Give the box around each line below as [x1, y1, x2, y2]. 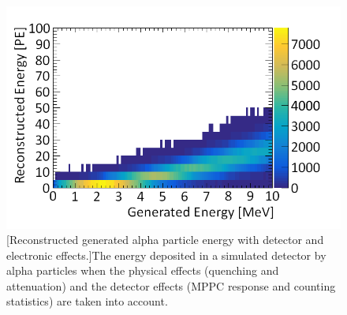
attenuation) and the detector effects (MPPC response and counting [6, 277, 336, 294]
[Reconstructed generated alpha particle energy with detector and [6, 231, 324, 248]
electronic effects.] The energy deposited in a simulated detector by [6, 246, 326, 263]
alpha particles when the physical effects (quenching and [6, 262, 279, 279]
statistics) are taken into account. [6, 293, 168, 309]
